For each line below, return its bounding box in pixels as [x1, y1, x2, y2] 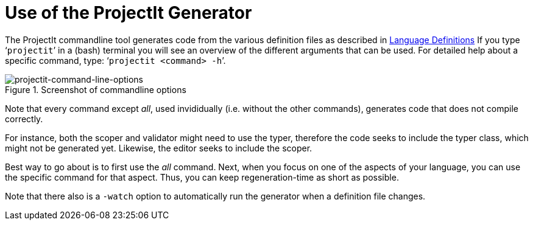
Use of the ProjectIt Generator [5, 2, 252, 23]
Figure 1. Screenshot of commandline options [5, 84, 186, 95]
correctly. [5, 113, 43, 124]
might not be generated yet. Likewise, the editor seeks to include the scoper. [5, 142, 312, 153]
